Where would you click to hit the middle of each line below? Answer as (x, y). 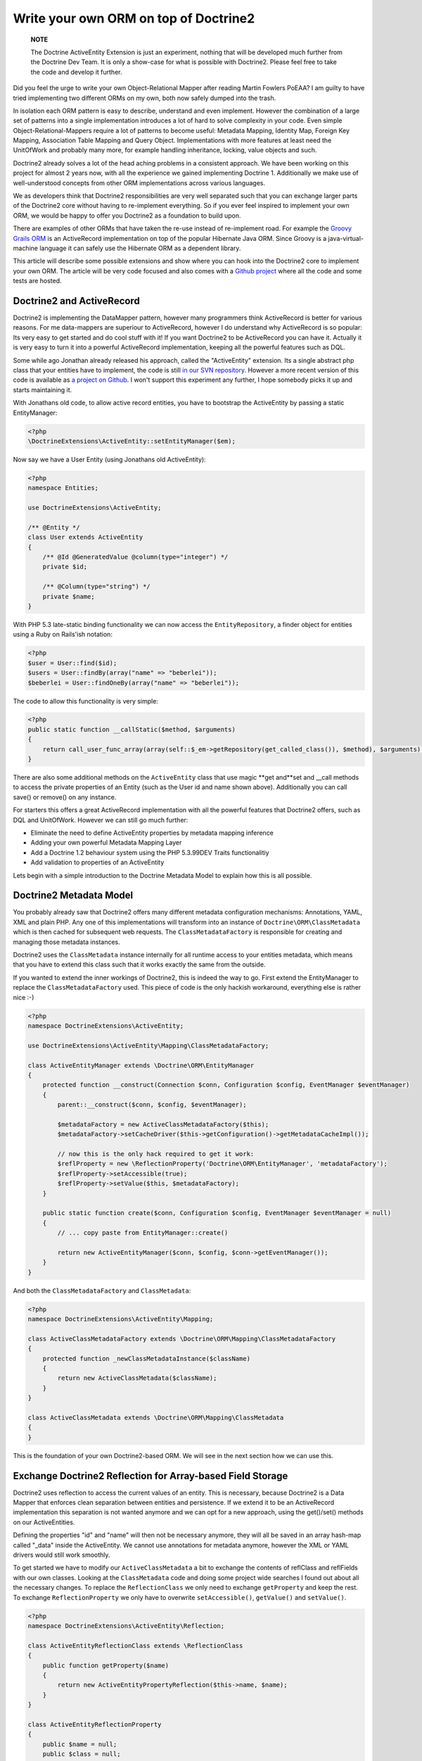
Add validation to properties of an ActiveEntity (97, 862)
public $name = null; (80, 1744)
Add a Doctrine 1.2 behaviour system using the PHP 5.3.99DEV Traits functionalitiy (150, 852)
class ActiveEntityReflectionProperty (95, 1724)
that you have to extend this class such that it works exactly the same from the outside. (139, 964)
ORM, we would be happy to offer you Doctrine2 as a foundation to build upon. (127, 216)
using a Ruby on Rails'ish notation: (63, 635)
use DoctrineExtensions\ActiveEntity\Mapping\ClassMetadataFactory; (148, 1045)
